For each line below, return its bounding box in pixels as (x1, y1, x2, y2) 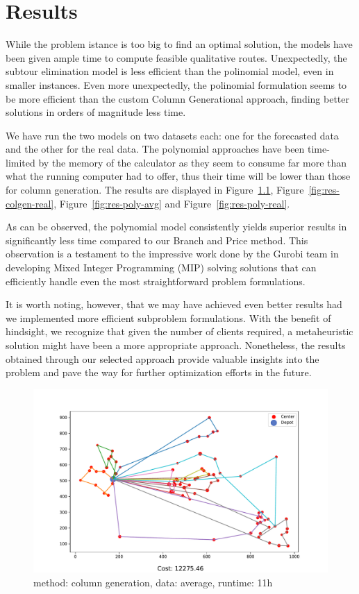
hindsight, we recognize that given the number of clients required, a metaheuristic (6, 324, 353, 339)
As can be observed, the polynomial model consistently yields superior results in (6, 219, 347, 234)
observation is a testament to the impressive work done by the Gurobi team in (6, 246, 339, 261)
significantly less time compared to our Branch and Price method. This (6, 232, 308, 247)
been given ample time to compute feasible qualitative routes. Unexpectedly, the (6, 50, 347, 65)
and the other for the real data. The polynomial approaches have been (6, 142, 305, 156)
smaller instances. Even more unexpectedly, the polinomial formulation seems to (6, 77, 347, 92)
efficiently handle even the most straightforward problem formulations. (6, 273, 306, 288)
